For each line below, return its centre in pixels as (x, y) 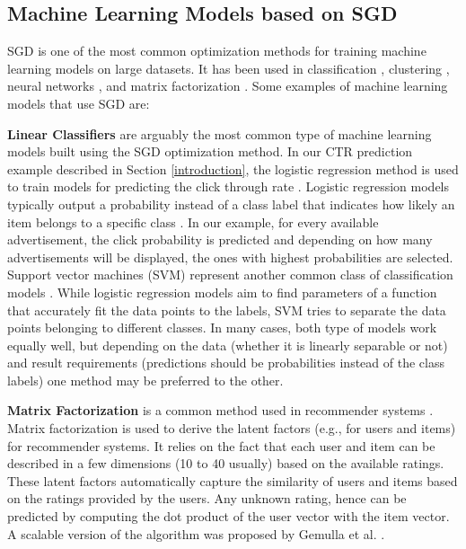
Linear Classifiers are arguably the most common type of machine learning (220, 133)
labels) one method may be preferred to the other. (145, 380)
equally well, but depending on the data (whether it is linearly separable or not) (228, 345)
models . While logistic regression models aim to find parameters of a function (222, 292)
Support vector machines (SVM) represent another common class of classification (230, 274)
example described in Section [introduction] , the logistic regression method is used (233, 168)
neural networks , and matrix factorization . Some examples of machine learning (228, 86)
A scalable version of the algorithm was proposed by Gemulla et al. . (196, 533)
